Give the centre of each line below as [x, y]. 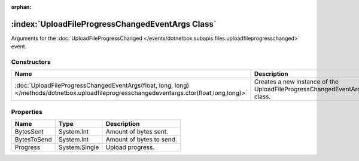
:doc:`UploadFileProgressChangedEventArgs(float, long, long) [102, 85]
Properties [27, 112]
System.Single [79, 147]
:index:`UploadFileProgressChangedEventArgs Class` [114, 24]
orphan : [21, 7]
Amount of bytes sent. [137, 132]
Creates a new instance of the [296, 82]
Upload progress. [130, 147]
